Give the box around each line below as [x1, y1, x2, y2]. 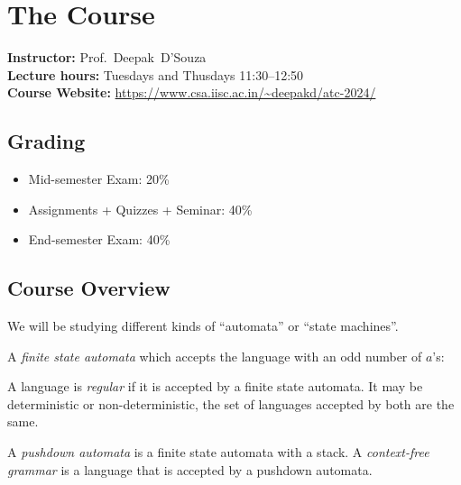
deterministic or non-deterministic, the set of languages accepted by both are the [7, 394, 455, 413]
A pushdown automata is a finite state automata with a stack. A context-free [7, 443, 429, 462]
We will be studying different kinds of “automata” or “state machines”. [7, 316, 399, 335]
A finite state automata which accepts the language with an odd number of [7, 346, 422, 365]
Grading [7, 127, 86, 155]
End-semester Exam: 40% [28, 230, 171, 249]
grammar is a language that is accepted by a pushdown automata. [7, 460, 373, 479]
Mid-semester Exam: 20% [28, 169, 170, 188]
